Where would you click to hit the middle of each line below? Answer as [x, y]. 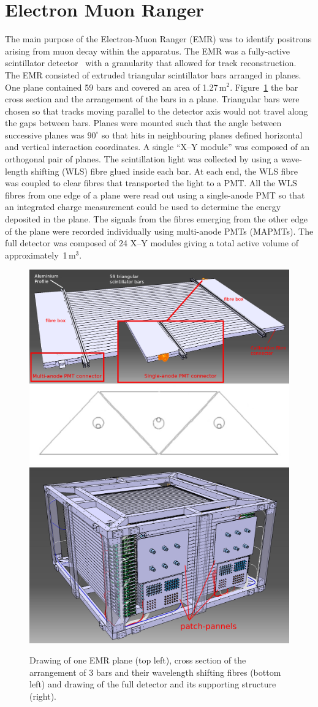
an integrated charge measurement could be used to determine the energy [143, 207]
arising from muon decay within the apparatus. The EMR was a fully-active [148, 51]
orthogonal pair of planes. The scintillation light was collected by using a [142, 159]
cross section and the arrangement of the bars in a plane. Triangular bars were [152, 99]
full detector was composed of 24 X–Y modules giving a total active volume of [152, 243]
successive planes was [45, 134]
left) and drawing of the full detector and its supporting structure [153, 684]
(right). [43, 696]
